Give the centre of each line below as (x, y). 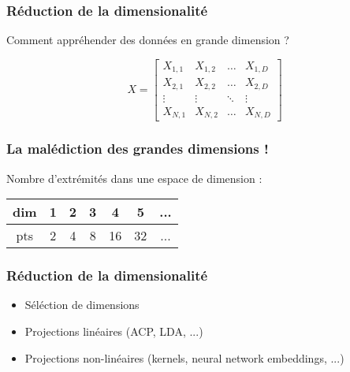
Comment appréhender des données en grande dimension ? (148, 40)
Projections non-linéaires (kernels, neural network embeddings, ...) (184, 357)
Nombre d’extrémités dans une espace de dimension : (134, 178)
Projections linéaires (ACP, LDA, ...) (114, 331)
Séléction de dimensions (82, 305)
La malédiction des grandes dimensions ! (138, 149)
